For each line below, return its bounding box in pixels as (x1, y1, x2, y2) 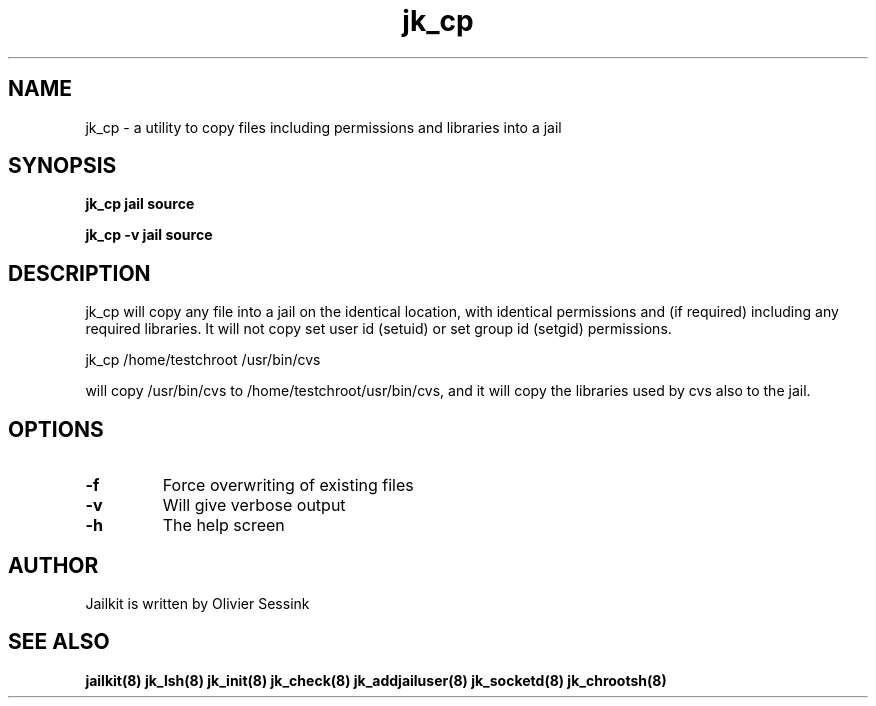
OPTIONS (8, 416, 104, 442)
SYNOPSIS (8, 153, 117, 179)
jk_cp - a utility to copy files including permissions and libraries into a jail (85, 118, 562, 136)
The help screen (162, 515, 285, 536)
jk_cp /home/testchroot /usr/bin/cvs (85, 351, 321, 369)
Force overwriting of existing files (162, 475, 414, 496)
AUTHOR (8, 552, 99, 578)
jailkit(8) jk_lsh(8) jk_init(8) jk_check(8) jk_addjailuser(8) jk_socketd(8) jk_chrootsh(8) (85, 671, 667, 689)
